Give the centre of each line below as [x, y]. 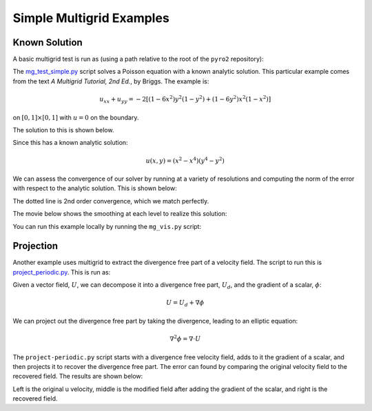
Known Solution [48, 42]
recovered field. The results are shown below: [78, 377]
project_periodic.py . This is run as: [62, 272]
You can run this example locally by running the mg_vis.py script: [107, 226]
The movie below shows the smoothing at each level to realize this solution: [120, 214]
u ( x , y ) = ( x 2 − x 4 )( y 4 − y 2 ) [185, 160]
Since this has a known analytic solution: [70, 143]
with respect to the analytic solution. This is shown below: [95, 188]
